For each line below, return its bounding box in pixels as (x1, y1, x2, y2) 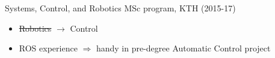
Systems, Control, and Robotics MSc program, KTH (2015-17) (5, 2, 236, 14)
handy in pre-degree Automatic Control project (96, 42, 271, 54)
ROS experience (19, 42, 78, 54)
